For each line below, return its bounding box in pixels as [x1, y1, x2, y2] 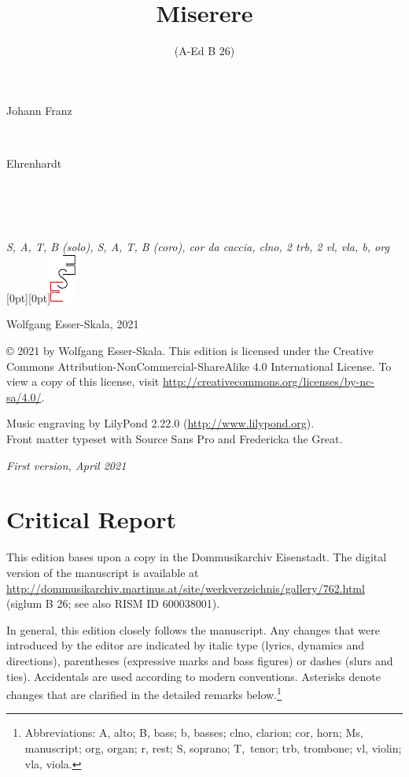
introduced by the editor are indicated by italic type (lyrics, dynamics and [6, 637, 364, 653]
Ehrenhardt [6, 154, 62, 171]
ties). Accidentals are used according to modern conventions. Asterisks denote [6, 668, 381, 684]
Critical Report [6, 503, 177, 535]
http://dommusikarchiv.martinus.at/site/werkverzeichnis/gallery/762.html [6, 579, 365, 596]
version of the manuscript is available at [6, 564, 199, 580]
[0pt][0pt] [6, 289, 51, 305]
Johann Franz [6, 102, 72, 118]
